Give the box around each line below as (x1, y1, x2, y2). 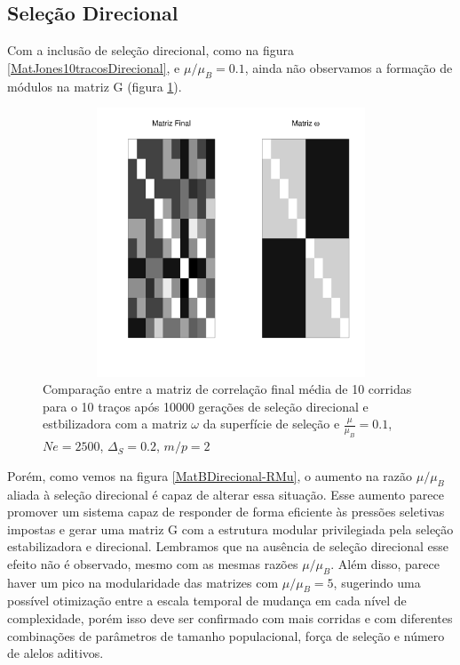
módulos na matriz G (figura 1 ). (7, 76, 182, 95)
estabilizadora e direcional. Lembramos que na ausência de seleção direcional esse (7, 537, 448, 556)
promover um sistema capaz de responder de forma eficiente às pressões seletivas (7, 502, 445, 521)
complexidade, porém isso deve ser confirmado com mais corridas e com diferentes (7, 609, 453, 628)
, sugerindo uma (333, 573, 421, 591)
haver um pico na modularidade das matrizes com (7, 573, 279, 591)
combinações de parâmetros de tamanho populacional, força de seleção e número (7, 626, 445, 645)
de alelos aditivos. (7, 644, 104, 662)
